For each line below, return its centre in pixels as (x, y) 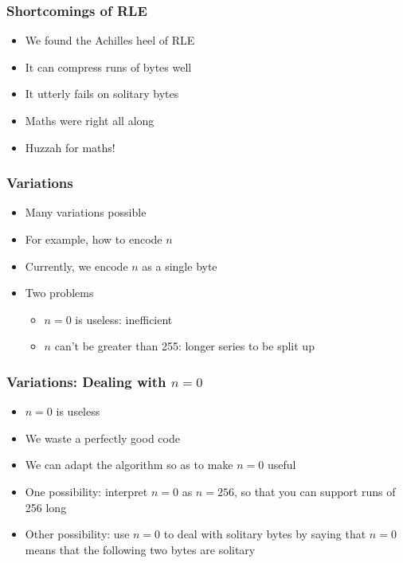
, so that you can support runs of (315, 491)
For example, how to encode (94, 239)
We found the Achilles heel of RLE (110, 40)
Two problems (59, 293)
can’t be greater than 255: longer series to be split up (184, 346)
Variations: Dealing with (86, 381)
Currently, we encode (76, 266)
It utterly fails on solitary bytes (102, 94)
